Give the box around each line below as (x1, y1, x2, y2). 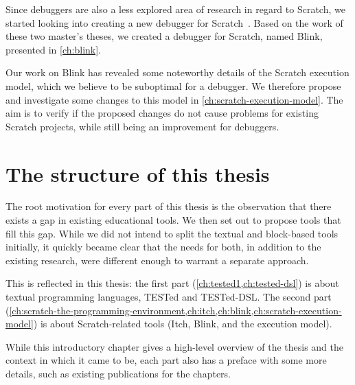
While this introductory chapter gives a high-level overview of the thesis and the (5, 339, 344, 353)
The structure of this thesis (5, 159, 270, 187)
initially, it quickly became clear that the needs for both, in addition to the (5, 240, 321, 254)
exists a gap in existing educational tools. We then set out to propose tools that (5, 213, 341, 227)
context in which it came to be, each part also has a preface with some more (5, 353, 327, 367)
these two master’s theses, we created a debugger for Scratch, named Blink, (5, 29, 323, 43)
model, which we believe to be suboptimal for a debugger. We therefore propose (5, 78, 341, 93)
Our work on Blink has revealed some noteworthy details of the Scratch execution (5, 65, 350, 80)
